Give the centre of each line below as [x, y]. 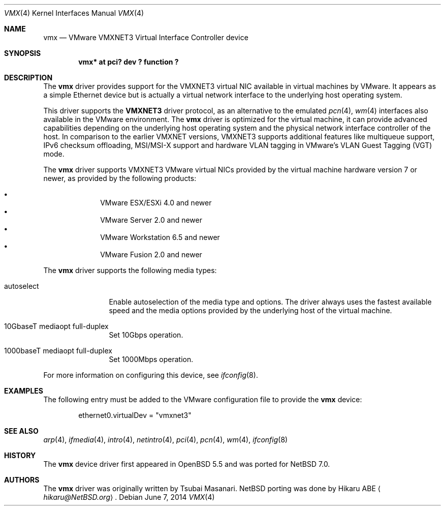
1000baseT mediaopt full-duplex [58, 351]
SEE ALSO [21, 431]
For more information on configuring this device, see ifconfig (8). [151, 375]
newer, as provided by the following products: [120, 178]
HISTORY [20, 455]
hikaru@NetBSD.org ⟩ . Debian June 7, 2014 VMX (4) [129, 497]
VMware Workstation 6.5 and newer [160, 237]
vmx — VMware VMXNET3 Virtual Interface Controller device [146, 37]
